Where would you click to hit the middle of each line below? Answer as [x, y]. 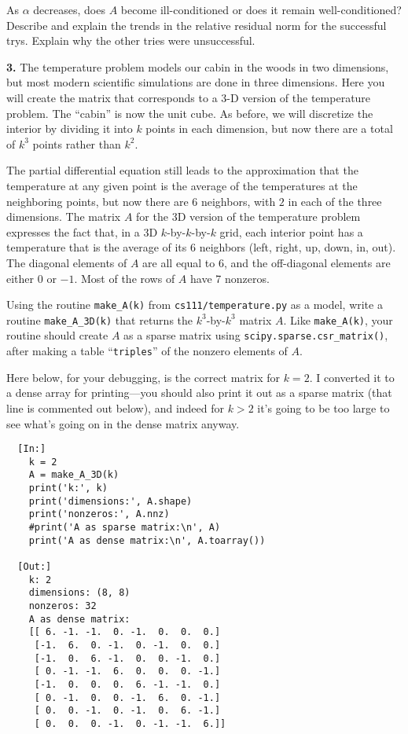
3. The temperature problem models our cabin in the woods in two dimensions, [198, 66]
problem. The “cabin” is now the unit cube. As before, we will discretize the [190, 113]
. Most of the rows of [125, 278]
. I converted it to [352, 377]
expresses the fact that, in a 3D [82, 231]
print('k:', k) [68, 488]
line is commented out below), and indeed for [116, 407]
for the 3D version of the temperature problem [248, 217]
